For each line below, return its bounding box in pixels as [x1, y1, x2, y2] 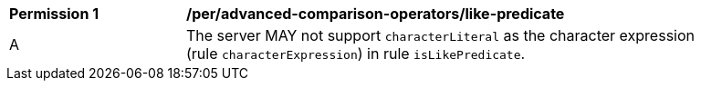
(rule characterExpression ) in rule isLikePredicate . [186, 44, 526, 63]
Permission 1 [9, 5, 99, 23]
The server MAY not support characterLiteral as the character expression [186, 26, 695, 44]
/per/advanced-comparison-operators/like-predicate [186, 5, 565, 23]
